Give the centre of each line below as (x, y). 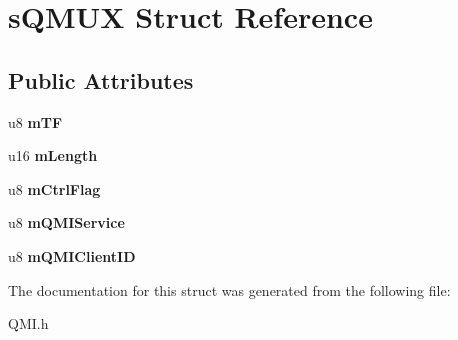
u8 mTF (35, 121)
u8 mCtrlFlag (54, 188)
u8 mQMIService (66, 222)
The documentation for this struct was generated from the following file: (229, 289)
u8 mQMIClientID (72, 255)
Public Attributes (101, 79)
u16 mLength (53, 155)
